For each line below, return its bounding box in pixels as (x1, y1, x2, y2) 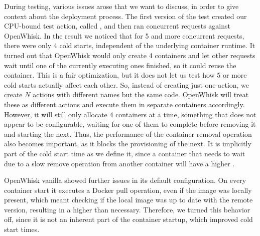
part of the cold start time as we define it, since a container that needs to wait (4, 148, 245, 158)
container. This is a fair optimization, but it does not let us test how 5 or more (4, 70, 247, 80)
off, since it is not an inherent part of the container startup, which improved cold (4, 214, 253, 224)
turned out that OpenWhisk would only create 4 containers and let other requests (4, 50, 255, 60)
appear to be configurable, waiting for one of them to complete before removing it (4, 119, 256, 129)
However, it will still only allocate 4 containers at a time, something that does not (4, 109, 256, 119)
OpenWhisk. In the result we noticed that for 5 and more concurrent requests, (4, 30, 244, 41)
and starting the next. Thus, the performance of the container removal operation (4, 128, 252, 139)
